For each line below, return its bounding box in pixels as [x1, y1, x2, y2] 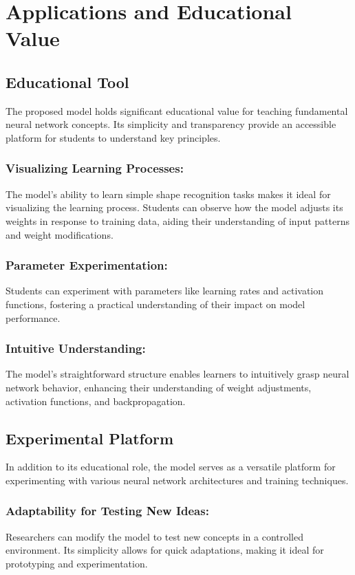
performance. [6, 310, 61, 325]
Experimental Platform [6, 427, 174, 448]
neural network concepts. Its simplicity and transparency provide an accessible [6, 117, 336, 131]
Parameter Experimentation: [6, 257, 168, 274]
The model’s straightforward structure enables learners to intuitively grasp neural [6, 367, 349, 381]
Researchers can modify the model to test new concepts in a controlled [6, 529, 304, 543]
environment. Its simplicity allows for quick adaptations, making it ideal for [6, 543, 324, 557]
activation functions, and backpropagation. [6, 393, 186, 408]
